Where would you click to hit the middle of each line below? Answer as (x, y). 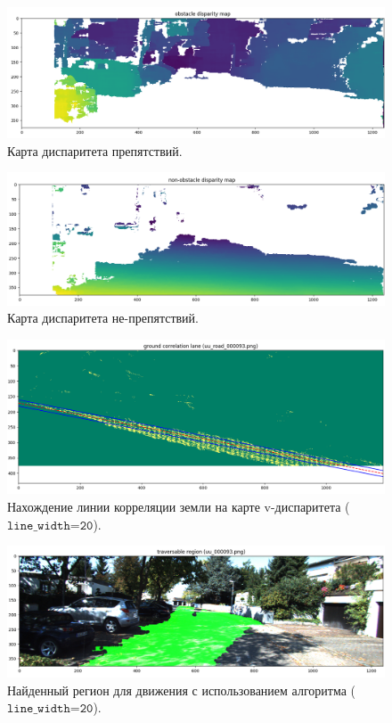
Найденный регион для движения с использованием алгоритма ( (182, 690)
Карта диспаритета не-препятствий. (103, 318)
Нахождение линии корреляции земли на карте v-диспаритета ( (179, 506)
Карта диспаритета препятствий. (95, 150)
